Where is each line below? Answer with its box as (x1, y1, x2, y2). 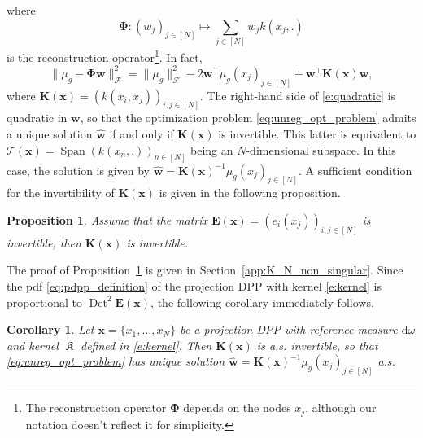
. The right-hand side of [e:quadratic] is (199, 86, 396, 103)
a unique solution (7, 125, 93, 142)
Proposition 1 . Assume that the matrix (7, 211, 208, 228)
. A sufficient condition (298, 161, 412, 178)
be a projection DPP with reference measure (180, 321, 398, 338)
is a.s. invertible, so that (256, 336, 378, 353)
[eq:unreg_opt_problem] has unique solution (7, 353, 225, 370)
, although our (305, 399, 377, 416)
